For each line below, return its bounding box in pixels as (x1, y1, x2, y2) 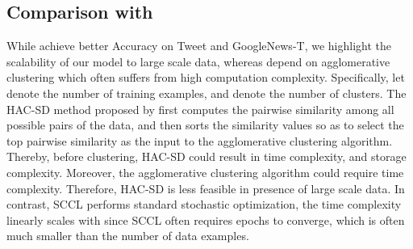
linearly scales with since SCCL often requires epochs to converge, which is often (6, 211, 405, 228)
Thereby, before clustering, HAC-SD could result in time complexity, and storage (6, 148, 407, 165)
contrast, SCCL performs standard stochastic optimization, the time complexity (6, 196, 402, 213)
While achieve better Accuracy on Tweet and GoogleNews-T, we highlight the (6, 37, 391, 54)
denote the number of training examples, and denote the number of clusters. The (6, 84, 407, 101)
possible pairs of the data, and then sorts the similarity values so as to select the (6, 116, 404, 133)
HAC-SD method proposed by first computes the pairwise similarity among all (6, 100, 394, 117)
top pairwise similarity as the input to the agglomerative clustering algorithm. (6, 132, 393, 149)
